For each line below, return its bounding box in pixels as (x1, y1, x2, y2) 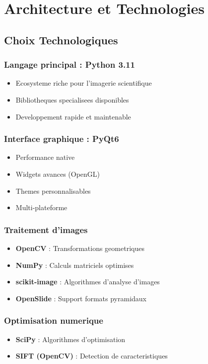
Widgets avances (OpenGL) (15, 168, 100, 179)
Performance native (15, 152, 75, 162)
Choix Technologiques (4, 32, 118, 47)
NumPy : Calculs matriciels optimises (15, 259, 134, 270)
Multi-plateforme (15, 202, 68, 213)
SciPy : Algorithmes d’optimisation (15, 334, 126, 344)
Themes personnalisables (15, 185, 91, 196)
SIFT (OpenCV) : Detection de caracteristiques (15, 351, 168, 361)
